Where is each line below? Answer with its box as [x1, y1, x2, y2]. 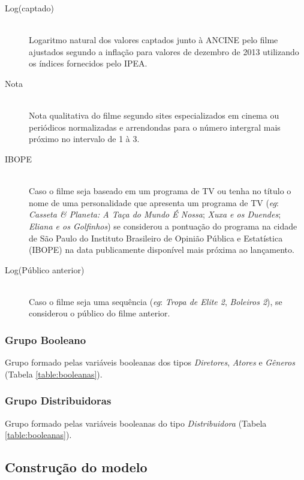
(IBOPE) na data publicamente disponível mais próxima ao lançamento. [29, 243, 294, 256]
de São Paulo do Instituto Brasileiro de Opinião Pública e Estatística [29, 231, 283, 244]
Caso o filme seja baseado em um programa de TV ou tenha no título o [29, 185, 291, 197]
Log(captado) [5, 2, 54, 14]
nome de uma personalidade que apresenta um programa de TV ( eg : [29, 196, 279, 209]
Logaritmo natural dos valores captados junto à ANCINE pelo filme [29, 34, 278, 46]
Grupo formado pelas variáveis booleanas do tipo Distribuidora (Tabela [5, 416, 267, 429]
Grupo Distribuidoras [5, 393, 112, 408]
